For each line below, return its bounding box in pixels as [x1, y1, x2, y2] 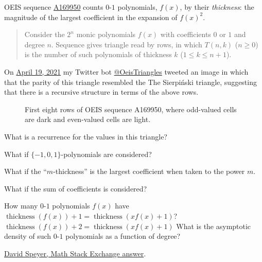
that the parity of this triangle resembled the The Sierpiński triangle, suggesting [4, 76, 257, 87]
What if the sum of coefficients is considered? [4, 183, 147, 194]
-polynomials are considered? [61, 148, 152, 159]
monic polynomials [76, 29, 136, 40]
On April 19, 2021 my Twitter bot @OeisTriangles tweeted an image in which [4, 66, 249, 77]
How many [4, 200, 38, 211]
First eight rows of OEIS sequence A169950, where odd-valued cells [25, 103, 237, 114]
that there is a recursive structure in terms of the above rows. [4, 86, 199, 97]
